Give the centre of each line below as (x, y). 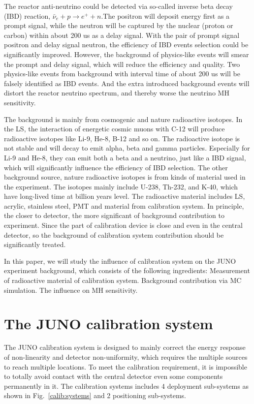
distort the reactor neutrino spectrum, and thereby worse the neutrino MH (117, 93)
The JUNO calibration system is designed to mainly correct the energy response (125, 347)
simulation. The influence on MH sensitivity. (71, 290)
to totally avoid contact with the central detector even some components (113, 376)
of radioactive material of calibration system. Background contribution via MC (123, 280)
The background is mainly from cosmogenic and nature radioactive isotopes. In (123, 119)
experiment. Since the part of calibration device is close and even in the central (123, 225)
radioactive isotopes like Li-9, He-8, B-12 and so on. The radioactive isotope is (122, 138)
